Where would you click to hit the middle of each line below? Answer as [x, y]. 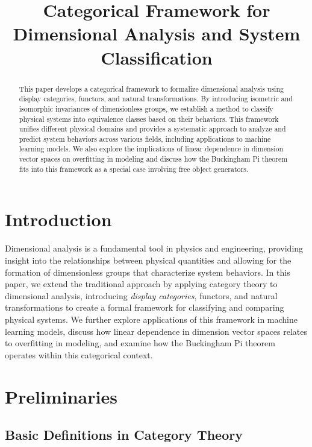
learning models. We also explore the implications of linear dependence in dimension [151, 149]
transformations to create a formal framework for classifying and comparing [145, 307]
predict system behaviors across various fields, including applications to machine [145, 138]
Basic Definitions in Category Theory [124, 435]
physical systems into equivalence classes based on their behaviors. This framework [149, 119]
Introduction [58, 219]
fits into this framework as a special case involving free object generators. [134, 169]
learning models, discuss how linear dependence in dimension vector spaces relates [156, 331]
